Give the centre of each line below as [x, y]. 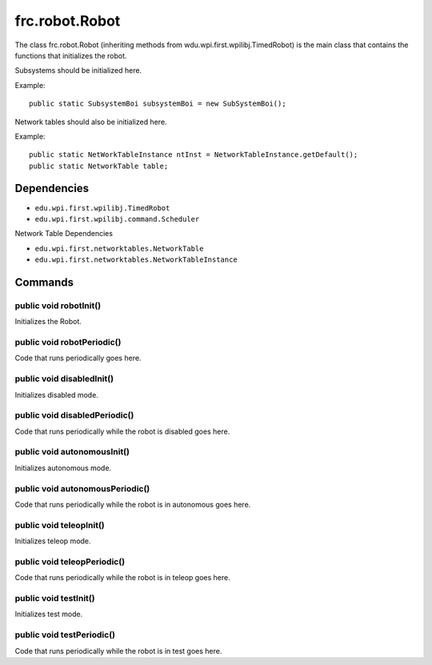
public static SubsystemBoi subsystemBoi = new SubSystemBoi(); [158, 104]
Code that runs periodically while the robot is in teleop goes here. [123, 578]
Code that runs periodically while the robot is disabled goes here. [122, 431]
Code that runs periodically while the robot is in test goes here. [118, 651]
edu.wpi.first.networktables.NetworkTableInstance [136, 260]
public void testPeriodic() [65, 635]
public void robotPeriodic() [68, 343]
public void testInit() [55, 599]
